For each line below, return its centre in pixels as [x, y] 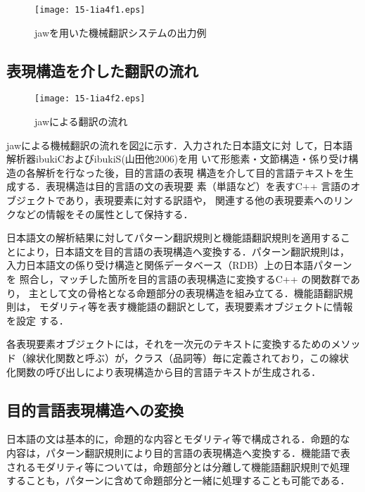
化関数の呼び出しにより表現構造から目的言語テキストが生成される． [164, 371]
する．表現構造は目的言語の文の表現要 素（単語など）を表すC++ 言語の [183, 186]
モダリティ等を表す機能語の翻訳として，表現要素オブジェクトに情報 [196, 307]
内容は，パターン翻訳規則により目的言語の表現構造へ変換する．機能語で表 [179, 453]
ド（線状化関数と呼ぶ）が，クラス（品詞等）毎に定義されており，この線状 [178, 358]
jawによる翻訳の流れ [81, 121]
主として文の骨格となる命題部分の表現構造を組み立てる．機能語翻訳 [186, 292]
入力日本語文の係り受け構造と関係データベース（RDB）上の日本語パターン [179, 265]
